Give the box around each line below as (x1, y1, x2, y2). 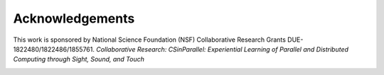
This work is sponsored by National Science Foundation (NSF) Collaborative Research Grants (13, 35, 286, 44)
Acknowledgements (13, 11, 135, 26)
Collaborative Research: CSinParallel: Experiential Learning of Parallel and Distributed (96, 45, 348, 53)
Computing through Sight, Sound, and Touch (13, 55, 145, 64)
